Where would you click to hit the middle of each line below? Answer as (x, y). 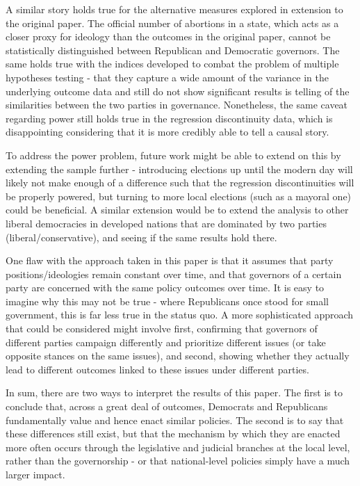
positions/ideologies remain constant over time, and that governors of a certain (174, 274)
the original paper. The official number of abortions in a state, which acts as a (172, 23)
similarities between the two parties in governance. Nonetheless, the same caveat (177, 105)
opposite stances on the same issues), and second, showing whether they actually (178, 356)
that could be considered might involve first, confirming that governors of (162, 329)
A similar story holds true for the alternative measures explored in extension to (174, 9)
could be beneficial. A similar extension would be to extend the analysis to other (177, 210)
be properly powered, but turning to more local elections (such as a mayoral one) (179, 196)
